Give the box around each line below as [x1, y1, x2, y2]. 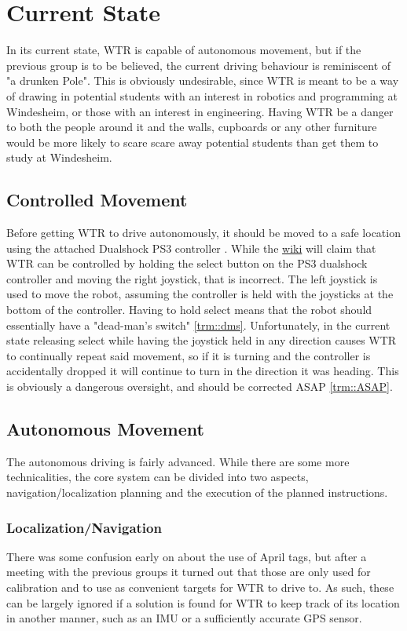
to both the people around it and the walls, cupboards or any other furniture [6, 119, 377, 135]
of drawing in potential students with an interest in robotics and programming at [6, 87, 398, 104]
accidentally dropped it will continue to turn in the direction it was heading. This [6, 363, 399, 379]
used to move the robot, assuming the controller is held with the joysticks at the [6, 286, 394, 302]
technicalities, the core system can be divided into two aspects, [6, 469, 309, 485]
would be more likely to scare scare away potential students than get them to [6, 133, 379, 150]
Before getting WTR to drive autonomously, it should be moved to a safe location [6, 224, 401, 241]
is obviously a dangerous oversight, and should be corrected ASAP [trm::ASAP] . [6, 378, 393, 395]
